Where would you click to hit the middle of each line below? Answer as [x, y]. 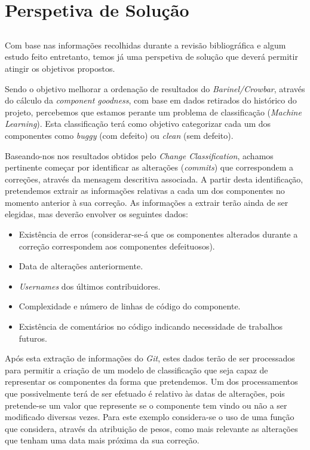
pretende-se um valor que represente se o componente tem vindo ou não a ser [146, 405]
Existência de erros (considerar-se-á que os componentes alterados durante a [158, 234]
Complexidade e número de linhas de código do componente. [130, 306]
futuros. [33, 338]
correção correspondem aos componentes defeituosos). [117, 246]
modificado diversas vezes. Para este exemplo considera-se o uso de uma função [150, 417]
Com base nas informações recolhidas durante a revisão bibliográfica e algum [145, 45]
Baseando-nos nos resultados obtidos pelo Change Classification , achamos [139, 155]
